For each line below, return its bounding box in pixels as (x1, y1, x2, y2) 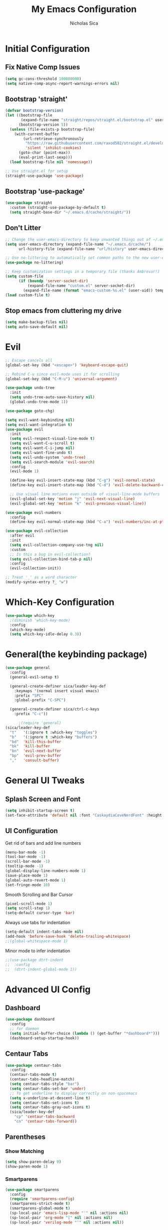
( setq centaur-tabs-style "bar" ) (9, 1081, 79, 1087)
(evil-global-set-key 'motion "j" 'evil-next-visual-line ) (9, 496, 135, 501)
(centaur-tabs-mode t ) (9, 1072, 57, 1077)
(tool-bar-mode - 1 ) (5, 854, 46, 859)
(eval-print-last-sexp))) (18, 155, 72, 160)
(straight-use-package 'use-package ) (5, 173, 84, 178)
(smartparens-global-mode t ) (9, 1206, 70, 1211)
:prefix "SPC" (14, 693, 43, 698)
